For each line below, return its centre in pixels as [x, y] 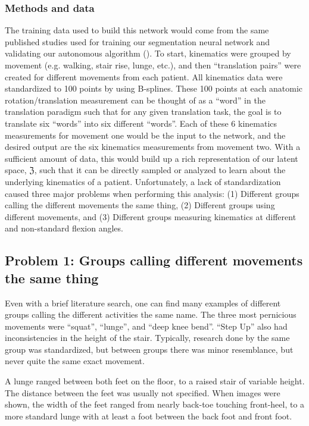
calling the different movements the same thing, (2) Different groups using [140, 205]
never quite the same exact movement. [75, 361]
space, [16, 170]
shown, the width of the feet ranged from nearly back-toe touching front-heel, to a [155, 404]
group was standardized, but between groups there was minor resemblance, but [149, 349]
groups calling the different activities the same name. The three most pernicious [151, 314]
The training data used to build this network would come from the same [137, 30]
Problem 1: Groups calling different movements [154, 260]
